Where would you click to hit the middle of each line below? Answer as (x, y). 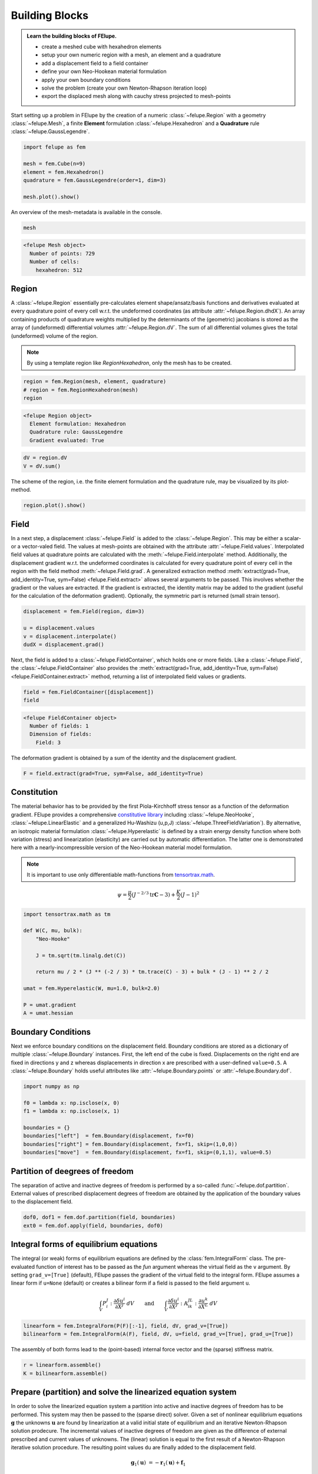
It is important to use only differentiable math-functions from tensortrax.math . (121, 875)
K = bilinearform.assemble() (65, 1373)
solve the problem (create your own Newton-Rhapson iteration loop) (124, 88)
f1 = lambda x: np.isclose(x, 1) (72, 1111)
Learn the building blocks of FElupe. (72, 36)
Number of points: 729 (62, 253)
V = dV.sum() (42, 466)
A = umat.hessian (48, 1013)
